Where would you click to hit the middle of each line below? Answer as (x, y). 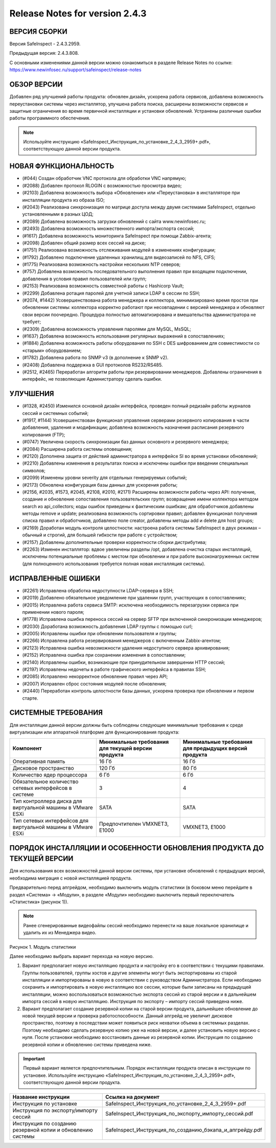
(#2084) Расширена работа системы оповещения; (77, 449)
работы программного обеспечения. (50, 118)
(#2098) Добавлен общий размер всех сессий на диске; (84, 243)
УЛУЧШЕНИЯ (32, 394)
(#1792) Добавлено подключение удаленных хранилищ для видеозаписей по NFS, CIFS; (119, 257)
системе (23, 795)
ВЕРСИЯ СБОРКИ (38, 32)
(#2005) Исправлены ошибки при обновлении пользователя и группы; (99, 634)
